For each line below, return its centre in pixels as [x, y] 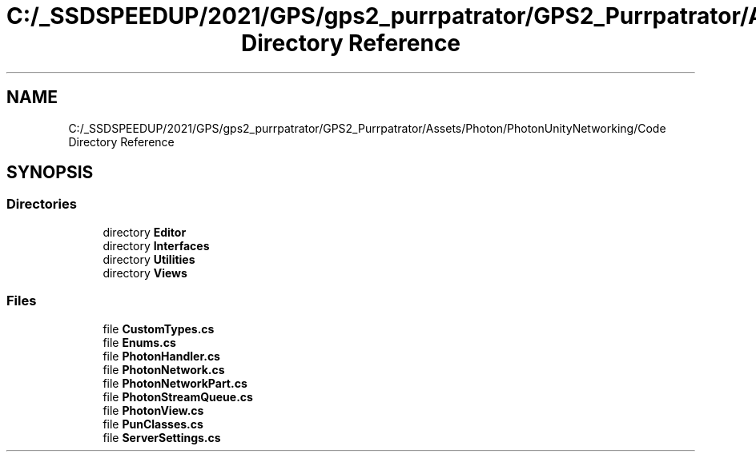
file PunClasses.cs [153, 424]
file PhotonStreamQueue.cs [178, 396]
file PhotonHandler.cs [161, 356]
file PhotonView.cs [153, 410]
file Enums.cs [139, 342]
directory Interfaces [156, 245]
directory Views [145, 273]
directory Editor [145, 232]
